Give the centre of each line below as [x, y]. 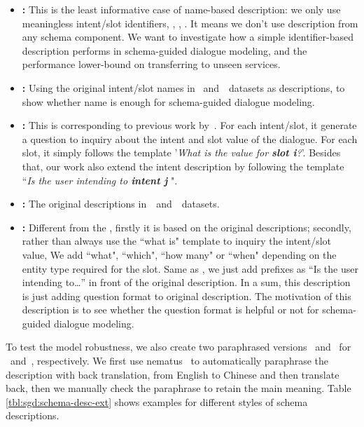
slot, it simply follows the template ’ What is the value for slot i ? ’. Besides [181, 152]
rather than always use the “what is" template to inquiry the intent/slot [177, 241]
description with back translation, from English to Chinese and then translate [173, 374]
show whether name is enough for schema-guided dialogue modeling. [168, 101]
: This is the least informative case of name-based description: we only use [181, 9]
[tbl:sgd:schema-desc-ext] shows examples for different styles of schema [157, 401]
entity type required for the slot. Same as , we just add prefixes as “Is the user [190, 268]
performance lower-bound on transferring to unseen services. [151, 64]
